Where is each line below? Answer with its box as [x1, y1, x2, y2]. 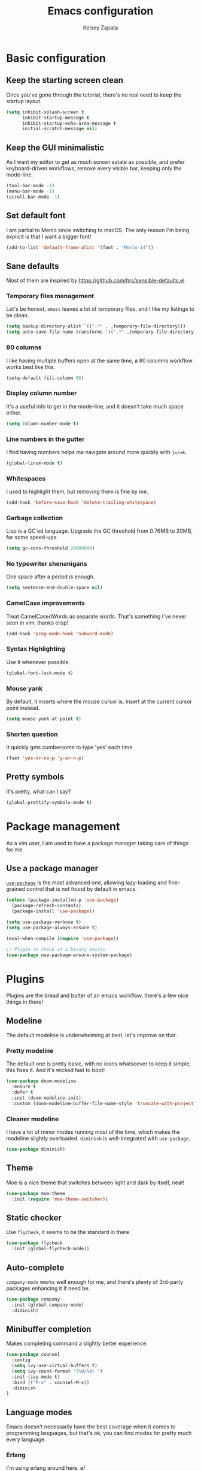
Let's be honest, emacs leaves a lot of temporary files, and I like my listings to [6, 305, 195, 313]
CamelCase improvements [6, 599, 85, 607]
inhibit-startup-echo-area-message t [22, 120, 117, 127]
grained [6, 885, 26, 893]
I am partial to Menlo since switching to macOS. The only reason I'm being [6, 226, 190, 233]
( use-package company [6, 1296, 60, 1302]
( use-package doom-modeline [6, 1078, 77, 1084]
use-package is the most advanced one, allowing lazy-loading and [6, 879, 167, 886]
